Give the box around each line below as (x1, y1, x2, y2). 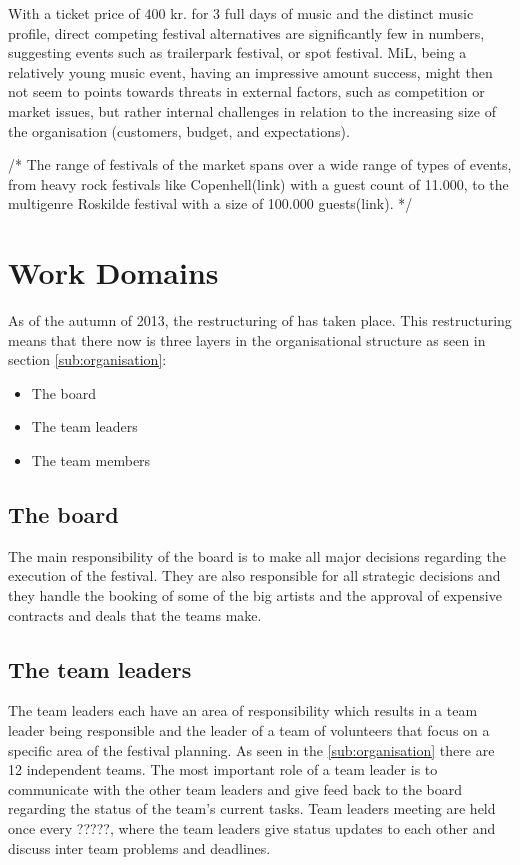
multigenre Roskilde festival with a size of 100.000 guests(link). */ (8, 193, 413, 214)
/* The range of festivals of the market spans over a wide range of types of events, (8, 154, 512, 175)
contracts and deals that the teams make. (8, 604, 262, 625)
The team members (31, 450, 151, 471)
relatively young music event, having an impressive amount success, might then (8, 61, 493, 82)
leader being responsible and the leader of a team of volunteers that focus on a (8, 720, 490, 740)
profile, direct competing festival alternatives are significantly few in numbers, (8, 22, 485, 43)
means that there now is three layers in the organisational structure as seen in (8, 329, 486, 350)
